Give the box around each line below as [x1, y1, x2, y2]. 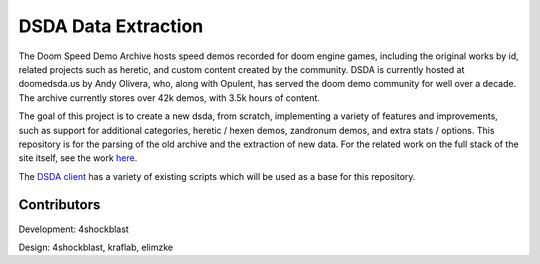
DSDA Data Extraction [18, 15, 204, 37]
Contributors [18, 196, 101, 214]
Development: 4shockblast [18, 223, 129, 235]
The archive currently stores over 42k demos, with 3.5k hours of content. [18, 91, 320, 104]
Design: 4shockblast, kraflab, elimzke [18, 241, 174, 253]
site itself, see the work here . [18, 152, 138, 164]
